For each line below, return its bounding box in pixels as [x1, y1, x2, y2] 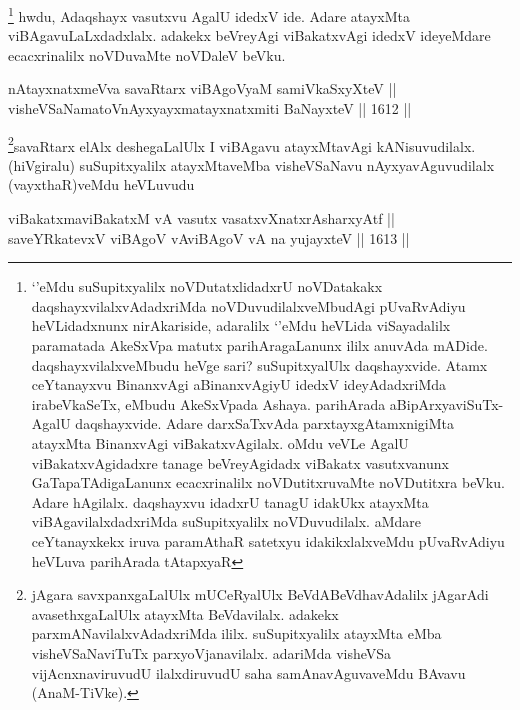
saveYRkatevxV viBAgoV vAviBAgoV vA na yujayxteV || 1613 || [8, 227, 410, 248]
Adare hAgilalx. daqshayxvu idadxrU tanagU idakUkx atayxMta [31, 491, 429, 512]
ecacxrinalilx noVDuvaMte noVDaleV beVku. [8, 44, 286, 65]
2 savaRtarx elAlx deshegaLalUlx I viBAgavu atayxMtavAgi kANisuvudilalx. [8, 132, 476, 156]
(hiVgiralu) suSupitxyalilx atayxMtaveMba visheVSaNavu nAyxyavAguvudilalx [8, 154, 495, 175]
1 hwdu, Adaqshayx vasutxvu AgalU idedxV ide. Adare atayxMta [8, 3, 410, 26]
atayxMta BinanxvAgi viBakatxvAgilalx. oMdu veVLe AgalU [31, 433, 409, 453]
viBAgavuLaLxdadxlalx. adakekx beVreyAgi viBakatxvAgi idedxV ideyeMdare [8, 25, 491, 46]
